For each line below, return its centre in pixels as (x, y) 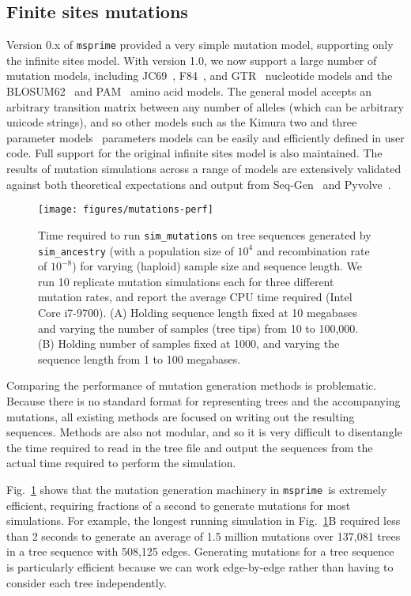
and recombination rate (313, 250)
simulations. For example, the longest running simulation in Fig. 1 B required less (204, 521)
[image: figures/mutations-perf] (126, 210)
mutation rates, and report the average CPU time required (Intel (195, 297)
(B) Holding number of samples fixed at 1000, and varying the (189, 343)
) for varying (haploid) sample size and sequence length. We (217, 266)
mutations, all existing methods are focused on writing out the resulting (181, 416)
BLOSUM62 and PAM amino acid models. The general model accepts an (189, 91)
